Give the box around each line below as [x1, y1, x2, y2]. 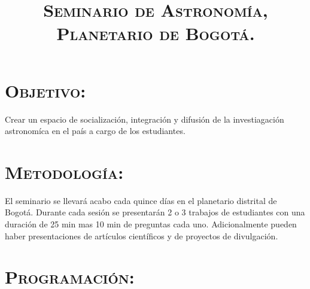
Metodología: [5, 159, 124, 184]
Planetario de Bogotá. [56, 21, 255, 45]
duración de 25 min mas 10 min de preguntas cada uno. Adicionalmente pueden [5, 218, 297, 230]
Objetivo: [5, 78, 86, 102]
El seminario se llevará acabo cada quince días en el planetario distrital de [5, 194, 277, 206]
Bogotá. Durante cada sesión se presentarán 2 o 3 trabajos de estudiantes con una [5, 206, 305, 218]
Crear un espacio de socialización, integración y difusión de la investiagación [5, 112, 284, 125]
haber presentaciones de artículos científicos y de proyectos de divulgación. [5, 229, 278, 242]
